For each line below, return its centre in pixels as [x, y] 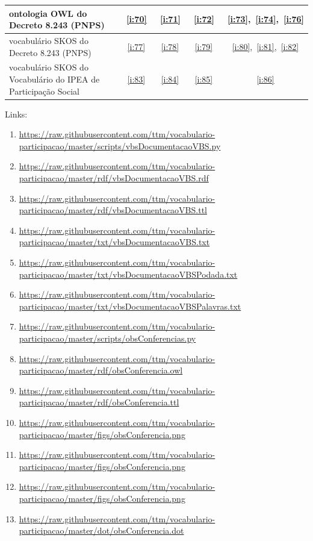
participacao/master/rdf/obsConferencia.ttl [99, 402]
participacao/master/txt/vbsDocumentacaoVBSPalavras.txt [130, 306]
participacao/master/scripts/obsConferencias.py [107, 338]
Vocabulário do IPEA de [54, 79]
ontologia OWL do [48, 13]
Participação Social [44, 91]
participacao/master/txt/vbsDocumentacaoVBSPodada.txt [128, 274]
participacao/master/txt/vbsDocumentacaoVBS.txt [114, 242]
